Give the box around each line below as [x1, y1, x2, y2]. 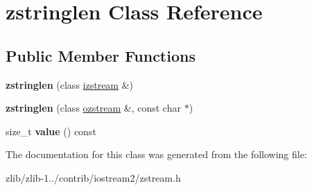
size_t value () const [6, 123, 96, 138]
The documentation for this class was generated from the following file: [6, 147, 307, 162]
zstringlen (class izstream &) [6, 77, 134, 92]
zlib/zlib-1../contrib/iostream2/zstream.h [6, 170, 181, 184]
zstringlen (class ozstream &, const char [6, 101, 181, 115]
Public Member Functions [6, 44, 196, 66]
